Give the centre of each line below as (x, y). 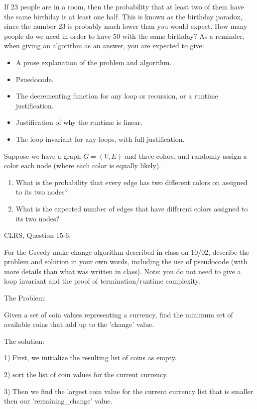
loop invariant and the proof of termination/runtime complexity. (102, 281)
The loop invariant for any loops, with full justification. (100, 139)
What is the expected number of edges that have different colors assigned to (132, 208)
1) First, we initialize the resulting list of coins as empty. (90, 358)
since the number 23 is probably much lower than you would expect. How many (126, 26)
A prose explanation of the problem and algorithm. (94, 62)
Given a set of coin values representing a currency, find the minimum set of (119, 314)
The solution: (24, 341)
